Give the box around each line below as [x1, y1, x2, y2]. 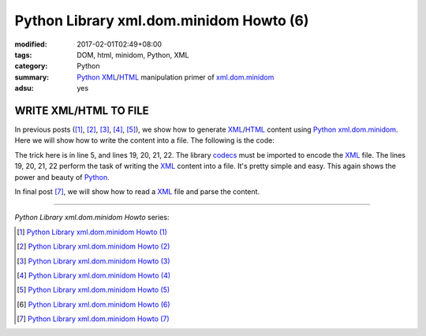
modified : [14, 39, 47, 49]
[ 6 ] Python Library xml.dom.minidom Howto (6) [17, 300, 170, 309]
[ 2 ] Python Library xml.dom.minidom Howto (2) [17, 241, 170, 252]
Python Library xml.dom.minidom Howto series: [14, 213, 170, 222]
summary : [14, 72, 50, 82]
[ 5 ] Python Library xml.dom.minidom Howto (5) [17, 285, 170, 295]
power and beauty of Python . [14, 172, 110, 181]
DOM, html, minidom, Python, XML [77, 50, 189, 59]
